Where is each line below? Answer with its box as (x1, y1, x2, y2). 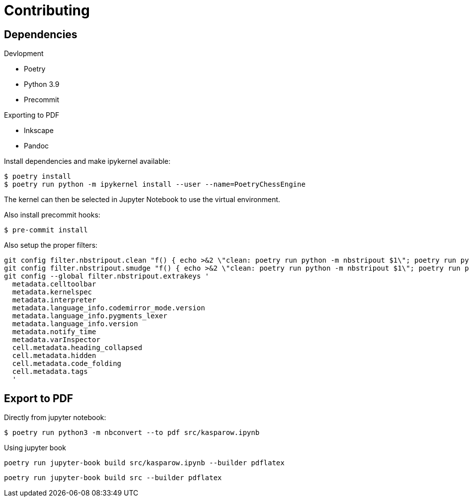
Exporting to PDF (4, 111, 60, 120)
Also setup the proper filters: (4, 241, 98, 250)
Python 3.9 (24, 80, 60, 89)
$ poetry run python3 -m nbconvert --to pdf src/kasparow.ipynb (4, 429, 260, 437)
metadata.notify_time (12, 328, 96, 336)
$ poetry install (4, 172, 71, 181)
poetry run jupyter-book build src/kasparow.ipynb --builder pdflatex (4, 459, 285, 467)
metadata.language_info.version (12, 320, 138, 328)
